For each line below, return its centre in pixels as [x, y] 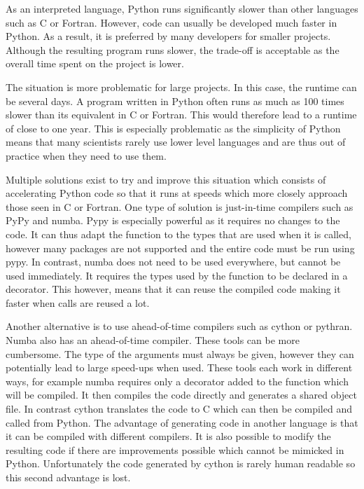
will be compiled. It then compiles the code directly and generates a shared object [181, 395]
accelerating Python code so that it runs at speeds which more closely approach [177, 193]
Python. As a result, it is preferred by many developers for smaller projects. [168, 36]
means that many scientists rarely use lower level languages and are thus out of [176, 142]
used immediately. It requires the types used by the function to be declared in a [177, 275]
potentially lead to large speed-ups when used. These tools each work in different [179, 367]
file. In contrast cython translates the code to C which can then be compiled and [179, 409]
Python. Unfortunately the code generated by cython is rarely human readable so [181, 463]
